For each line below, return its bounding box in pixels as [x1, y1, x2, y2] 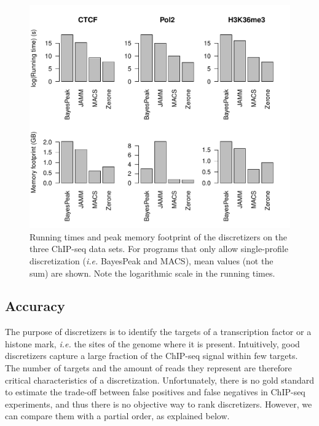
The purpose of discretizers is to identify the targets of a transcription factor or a [5, 325, 312, 338]
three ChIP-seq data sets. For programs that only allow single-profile [30, 242, 288, 255]
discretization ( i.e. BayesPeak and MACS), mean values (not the [30, 254, 274, 267]
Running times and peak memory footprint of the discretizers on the [30, 230, 288, 243]
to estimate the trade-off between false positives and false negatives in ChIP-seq [5, 385, 305, 398]
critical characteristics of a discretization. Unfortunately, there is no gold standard [5, 373, 315, 386]
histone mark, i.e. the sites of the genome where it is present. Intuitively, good [5, 337, 300, 350]
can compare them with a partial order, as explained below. [5, 409, 230, 422]
